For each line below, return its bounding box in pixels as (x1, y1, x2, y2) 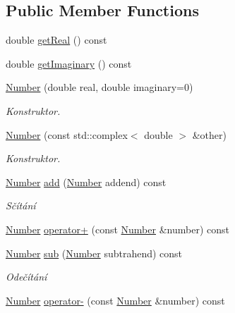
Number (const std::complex (6, 127, 128, 142)
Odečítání (6, 269, 47, 284)
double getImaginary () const (6, 56, 132, 70)
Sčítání (6, 198, 36, 213)
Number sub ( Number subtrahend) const (6, 245, 183, 260)
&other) (192, 127, 227, 142)
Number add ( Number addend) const (6, 174, 167, 189)
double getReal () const (6, 32, 107, 47)
